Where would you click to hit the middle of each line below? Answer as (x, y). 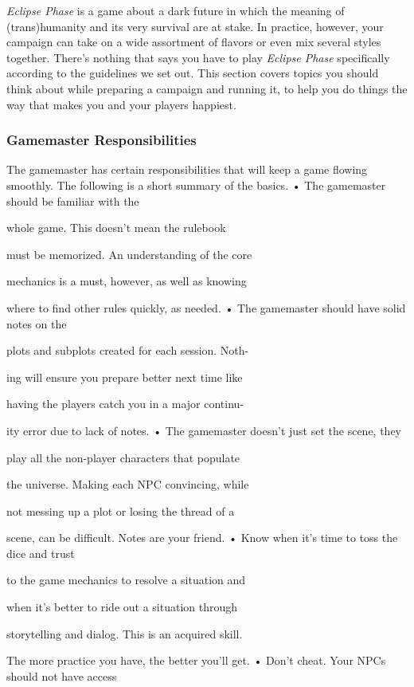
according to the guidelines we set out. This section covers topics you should (193, 73)
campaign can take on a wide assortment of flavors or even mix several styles (194, 42)
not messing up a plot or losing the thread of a (121, 510)
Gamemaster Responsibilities (102, 140)
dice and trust (41, 553)
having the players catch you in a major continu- (125, 404)
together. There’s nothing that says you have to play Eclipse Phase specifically (198, 57)
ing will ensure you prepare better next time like (125, 377)
